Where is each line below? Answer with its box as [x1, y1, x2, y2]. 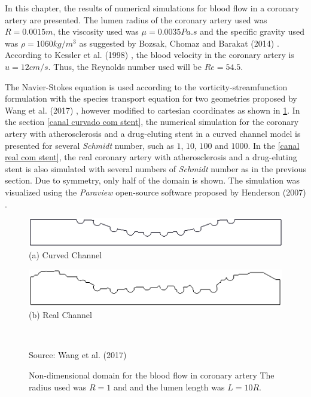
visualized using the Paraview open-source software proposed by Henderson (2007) [5, 185, 306, 198]
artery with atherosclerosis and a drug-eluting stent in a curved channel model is [5, 127, 301, 139]
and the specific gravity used [200, 25, 304, 38]
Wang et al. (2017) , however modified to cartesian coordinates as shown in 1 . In [5, 103, 300, 116]
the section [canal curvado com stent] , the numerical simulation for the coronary [5, 115, 299, 128]
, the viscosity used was [53, 25, 139, 38]
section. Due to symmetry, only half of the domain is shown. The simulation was [5, 174, 300, 187]
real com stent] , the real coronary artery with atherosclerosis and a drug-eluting [5, 151, 297, 163]
